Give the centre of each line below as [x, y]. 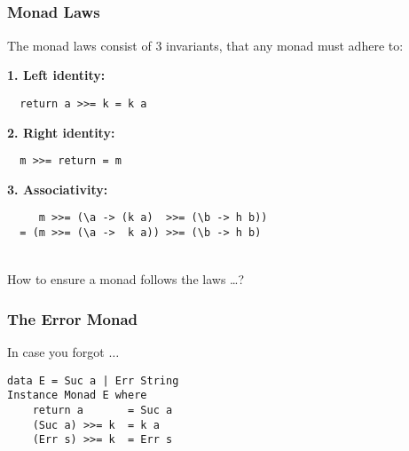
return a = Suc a [102, 410]
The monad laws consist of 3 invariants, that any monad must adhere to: [205, 45]
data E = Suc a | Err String [93, 380]
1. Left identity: [56, 75]
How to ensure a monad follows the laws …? [126, 279]
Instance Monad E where [77, 396]
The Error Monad [73, 318]
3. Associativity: [58, 189]
